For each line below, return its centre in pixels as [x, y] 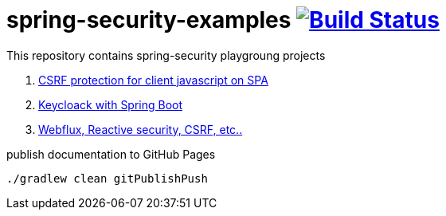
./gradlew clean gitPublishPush [107, 178]
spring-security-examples [149, 20]
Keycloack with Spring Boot [111, 104]
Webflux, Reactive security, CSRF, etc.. [141, 129]
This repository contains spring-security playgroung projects [166, 55]
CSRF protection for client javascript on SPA [153, 80]
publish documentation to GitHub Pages [111, 154]
